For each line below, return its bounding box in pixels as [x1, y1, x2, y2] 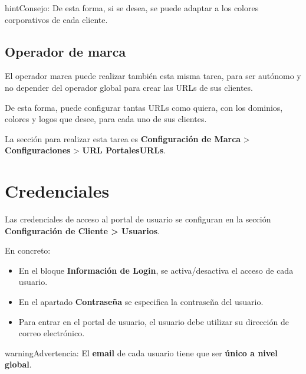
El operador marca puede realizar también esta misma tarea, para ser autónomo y [5, 70, 301, 82]
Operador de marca [5, 42, 126, 60]
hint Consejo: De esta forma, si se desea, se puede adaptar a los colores [5, 2, 259, 14]
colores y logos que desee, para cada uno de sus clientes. [5, 113, 207, 125]
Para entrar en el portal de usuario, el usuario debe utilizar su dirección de [18, 315, 289, 327]
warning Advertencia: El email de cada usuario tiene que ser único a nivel [5, 346, 278, 359]
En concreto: [5, 244, 51, 257]
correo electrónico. [18, 327, 85, 339]
